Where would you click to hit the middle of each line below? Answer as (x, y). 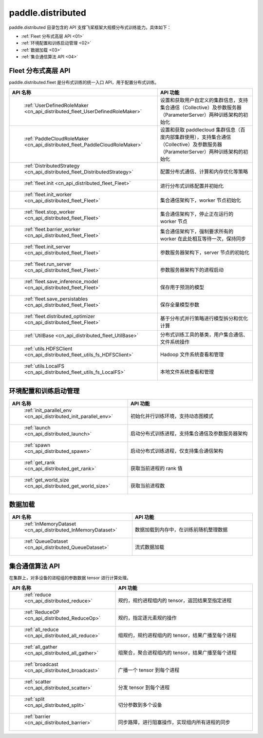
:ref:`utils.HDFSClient (48, 349)
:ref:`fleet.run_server (48, 264)
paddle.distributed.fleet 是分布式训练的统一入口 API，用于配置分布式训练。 (84, 83)
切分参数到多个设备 (140, 705)
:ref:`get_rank (40, 463)
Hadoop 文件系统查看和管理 (192, 355)
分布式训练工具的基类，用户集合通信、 (204, 335)
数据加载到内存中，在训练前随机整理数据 (181, 530)
